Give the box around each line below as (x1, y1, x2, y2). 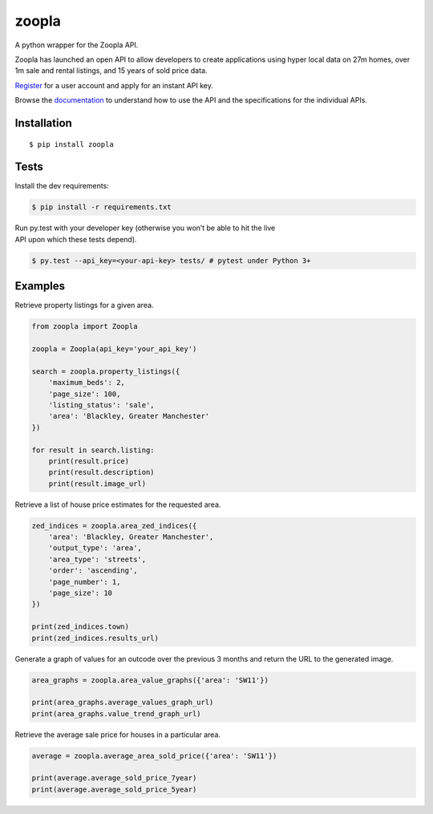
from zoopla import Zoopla (31, 322, 138, 331)
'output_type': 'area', (48, 544, 142, 553)
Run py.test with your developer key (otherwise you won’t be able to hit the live (14, 223, 276, 233)
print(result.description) (48, 468, 156, 477)
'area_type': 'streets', (48, 554, 147, 564)
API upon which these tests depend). (14, 234, 137, 244)
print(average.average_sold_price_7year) (31, 774, 197, 783)
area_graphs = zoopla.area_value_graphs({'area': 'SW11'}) (31, 675, 269, 685)
